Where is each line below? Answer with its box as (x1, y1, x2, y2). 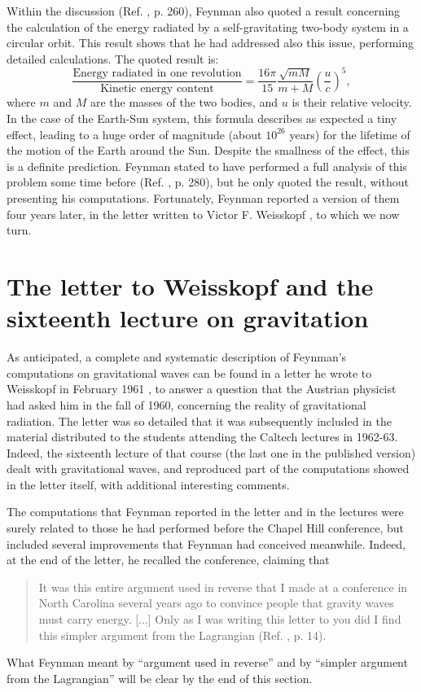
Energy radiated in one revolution (72, 68, 242, 80)
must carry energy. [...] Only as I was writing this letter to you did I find (38, 611, 401, 628)
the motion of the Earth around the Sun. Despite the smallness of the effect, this (7, 142, 410, 159)
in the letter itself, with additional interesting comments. (7, 475, 290, 493)
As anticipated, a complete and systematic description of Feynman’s (7, 348, 347, 366)
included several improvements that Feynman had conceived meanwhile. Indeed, (7, 535, 406, 552)
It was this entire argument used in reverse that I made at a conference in (38, 578, 408, 595)
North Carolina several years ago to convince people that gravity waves (38, 594, 394, 611)
